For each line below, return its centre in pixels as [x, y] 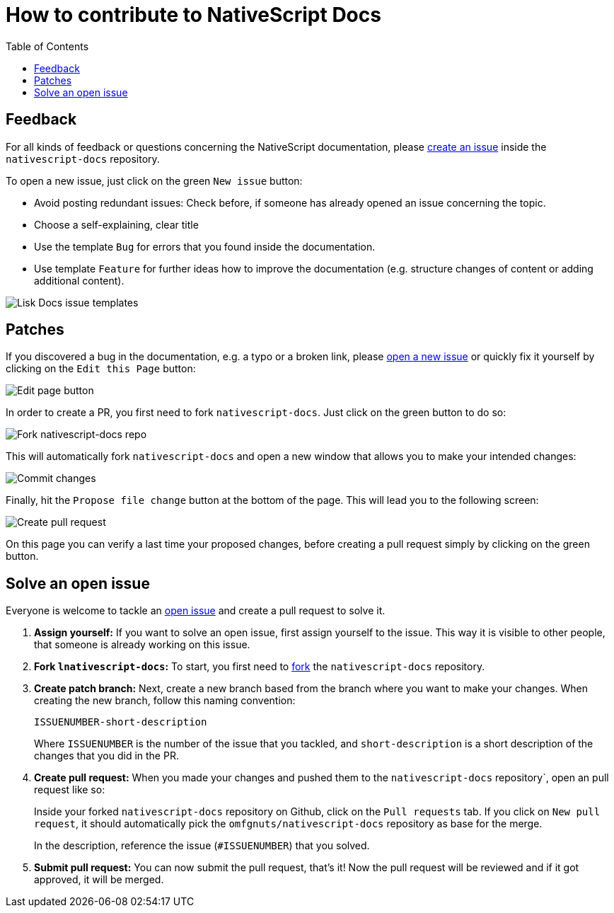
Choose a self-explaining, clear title [116, 224]
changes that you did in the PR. [106, 756]
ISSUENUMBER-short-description [121, 722]
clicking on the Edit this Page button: [101, 369]
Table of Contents [47, 46]
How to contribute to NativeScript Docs [193, 15]
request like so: [70, 790]
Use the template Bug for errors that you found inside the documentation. [205, 246]
